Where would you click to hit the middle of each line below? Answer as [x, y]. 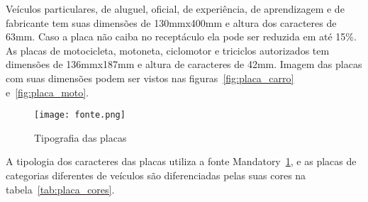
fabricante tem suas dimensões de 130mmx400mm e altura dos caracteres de [171, 22]
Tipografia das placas [80, 137]
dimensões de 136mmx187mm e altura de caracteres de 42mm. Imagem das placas [184, 64]
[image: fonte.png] [80, 115]
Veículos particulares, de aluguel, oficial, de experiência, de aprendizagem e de [175, 9]
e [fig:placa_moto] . [48, 92]
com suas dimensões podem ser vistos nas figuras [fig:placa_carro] [150, 78]
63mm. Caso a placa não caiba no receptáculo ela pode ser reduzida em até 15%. [181, 37]
